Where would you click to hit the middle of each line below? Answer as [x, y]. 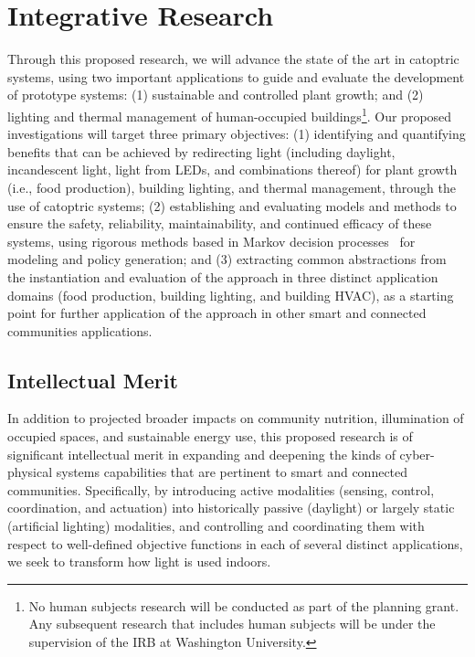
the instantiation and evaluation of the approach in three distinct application [223, 276]
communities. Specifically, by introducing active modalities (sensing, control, [221, 489]
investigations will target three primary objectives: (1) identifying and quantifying [237, 134]
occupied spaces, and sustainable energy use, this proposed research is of [210, 436]
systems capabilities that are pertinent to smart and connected [232, 472]
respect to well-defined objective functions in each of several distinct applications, [235, 543]
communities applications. [80, 330]
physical [30, 472]
